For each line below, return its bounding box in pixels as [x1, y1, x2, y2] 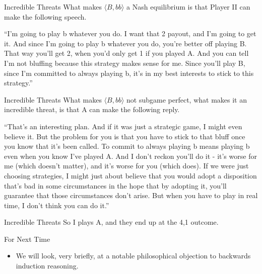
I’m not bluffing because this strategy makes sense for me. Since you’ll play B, [4, 57, 245, 68]
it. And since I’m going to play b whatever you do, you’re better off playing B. [4, 38, 247, 48]
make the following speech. [4, 11, 87, 22]
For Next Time [4, 233, 50, 244]
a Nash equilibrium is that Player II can [126, 2, 250, 12]
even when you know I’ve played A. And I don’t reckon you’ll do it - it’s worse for [4, 150, 257, 161]
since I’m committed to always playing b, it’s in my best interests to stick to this [4, 67, 254, 78]
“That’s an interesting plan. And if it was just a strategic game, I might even [4, 121, 242, 131]
